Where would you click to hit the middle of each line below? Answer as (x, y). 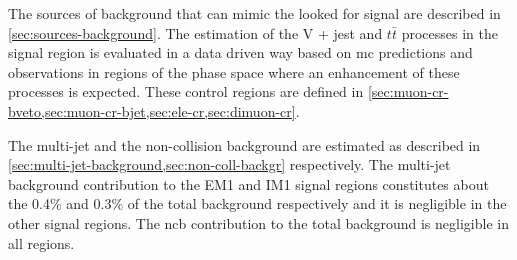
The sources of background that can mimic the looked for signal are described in (254, 13)
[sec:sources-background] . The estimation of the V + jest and (195, 32)
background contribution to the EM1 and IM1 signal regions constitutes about (248, 183)
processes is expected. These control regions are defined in (186, 91)
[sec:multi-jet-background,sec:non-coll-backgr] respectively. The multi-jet (229, 164)
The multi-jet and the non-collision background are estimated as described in (244, 144)
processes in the (449, 32)
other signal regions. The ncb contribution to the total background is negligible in (258, 222)
